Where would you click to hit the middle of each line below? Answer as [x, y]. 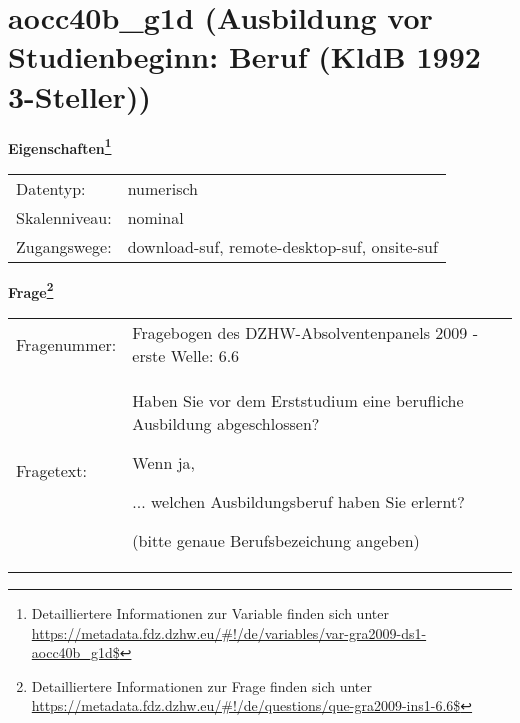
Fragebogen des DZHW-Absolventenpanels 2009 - [305, 332]
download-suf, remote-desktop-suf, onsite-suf [282, 246]
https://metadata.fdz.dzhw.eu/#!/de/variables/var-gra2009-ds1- [229, 632]
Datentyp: [51, 188]
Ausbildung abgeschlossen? [226, 423]
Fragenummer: [66, 344]
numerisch [162, 188]
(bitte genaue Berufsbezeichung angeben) [276, 540]
